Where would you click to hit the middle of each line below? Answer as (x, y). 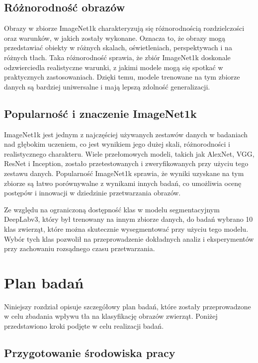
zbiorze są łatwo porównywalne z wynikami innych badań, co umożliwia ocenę (123, 183)
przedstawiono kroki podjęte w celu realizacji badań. (84, 326)
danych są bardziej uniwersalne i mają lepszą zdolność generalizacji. (107, 86)
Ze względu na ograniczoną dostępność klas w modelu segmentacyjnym (112, 209)
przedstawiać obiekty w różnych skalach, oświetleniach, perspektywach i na (118, 47)
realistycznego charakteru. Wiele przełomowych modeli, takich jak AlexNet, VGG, (129, 153)
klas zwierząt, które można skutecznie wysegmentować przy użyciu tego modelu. (126, 228)
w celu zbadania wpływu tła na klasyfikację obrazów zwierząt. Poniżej (111, 316)
